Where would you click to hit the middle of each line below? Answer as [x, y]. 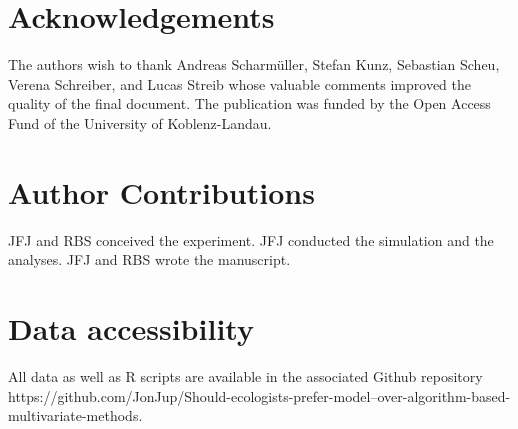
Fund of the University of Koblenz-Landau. [140, 122]
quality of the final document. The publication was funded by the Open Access [249, 103]
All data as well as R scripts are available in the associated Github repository [245, 375]
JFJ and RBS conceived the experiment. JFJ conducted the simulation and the [251, 239]
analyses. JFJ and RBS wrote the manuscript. [149, 259]
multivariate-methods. [75, 415]
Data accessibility [131, 328]
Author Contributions [161, 191]
